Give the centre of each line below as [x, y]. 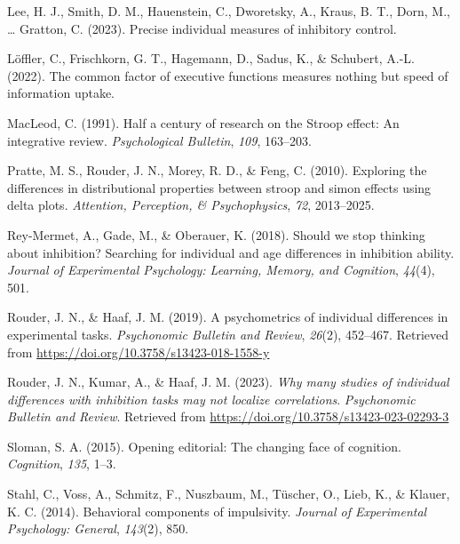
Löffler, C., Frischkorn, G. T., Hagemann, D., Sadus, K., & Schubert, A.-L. [211, 58]
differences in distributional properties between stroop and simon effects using [219, 187]
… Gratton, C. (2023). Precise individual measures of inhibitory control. [202, 28]
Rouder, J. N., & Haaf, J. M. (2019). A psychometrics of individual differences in [228, 317]
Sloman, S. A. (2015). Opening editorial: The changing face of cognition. [204, 446]
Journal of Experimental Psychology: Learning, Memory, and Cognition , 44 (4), [221, 270]
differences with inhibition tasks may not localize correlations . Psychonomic [211, 399]
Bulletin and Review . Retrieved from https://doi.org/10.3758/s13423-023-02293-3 [228, 416]
